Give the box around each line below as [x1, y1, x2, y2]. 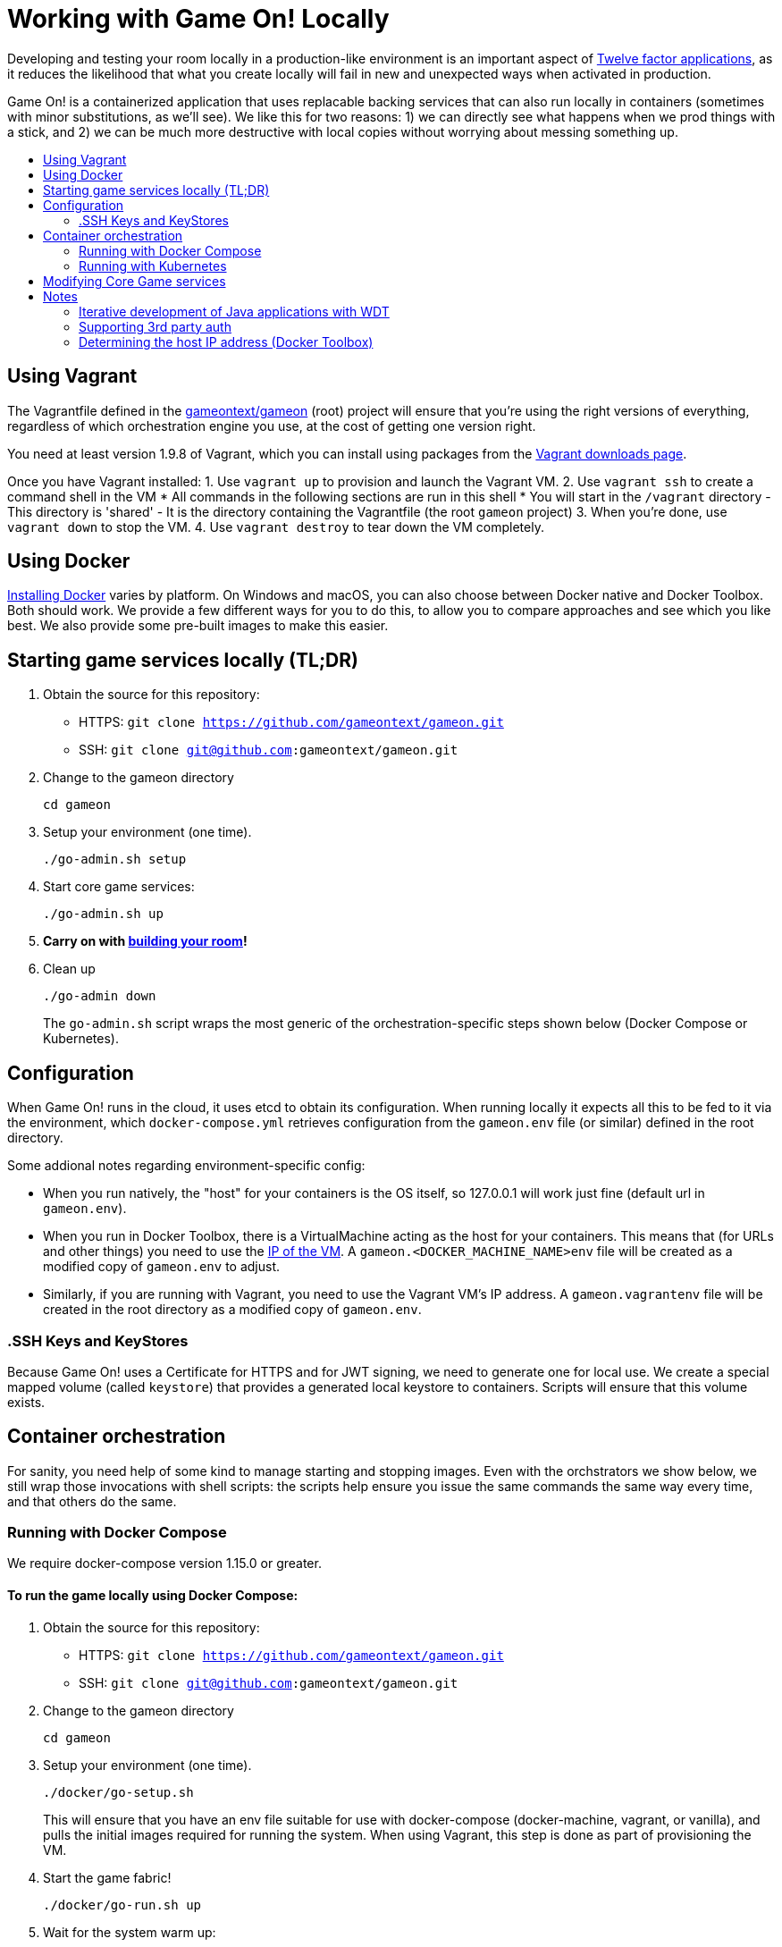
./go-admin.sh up [43, 906, 164, 922]
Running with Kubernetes [79, 257, 227, 274]
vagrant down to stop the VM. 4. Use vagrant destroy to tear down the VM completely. [7, 518, 544, 535]
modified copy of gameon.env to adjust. [43, 1259, 281, 1275]
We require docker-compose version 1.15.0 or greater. [7, 1555, 322, 1572]
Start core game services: [43, 879, 195, 895]
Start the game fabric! [43, 1869, 172, 1885]
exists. [7, 1394, 46, 1410]
